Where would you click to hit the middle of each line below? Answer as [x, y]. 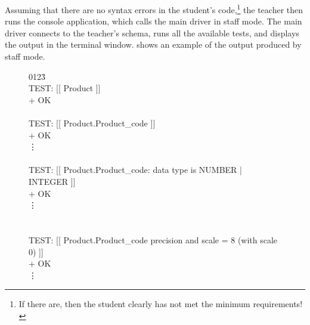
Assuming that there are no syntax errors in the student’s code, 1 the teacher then [154, 9]
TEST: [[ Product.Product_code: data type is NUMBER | [135, 170]
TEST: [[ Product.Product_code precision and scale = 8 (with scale [153, 239]
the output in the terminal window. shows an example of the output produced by [153, 44]
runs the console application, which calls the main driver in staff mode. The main [154, 21]
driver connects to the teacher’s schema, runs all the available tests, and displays [152, 32]
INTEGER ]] [52, 181]
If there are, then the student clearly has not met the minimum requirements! [161, 304]
